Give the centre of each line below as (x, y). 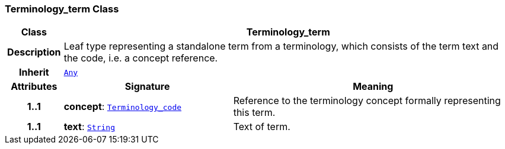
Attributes (34, 87)
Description (34, 52)
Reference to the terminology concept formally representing (367, 101)
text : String (90, 127)
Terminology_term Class (62, 9)
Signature (147, 87)
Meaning (373, 87)
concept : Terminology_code (123, 107)
